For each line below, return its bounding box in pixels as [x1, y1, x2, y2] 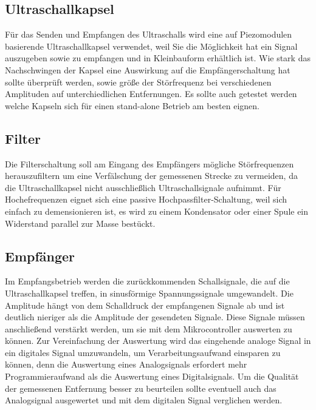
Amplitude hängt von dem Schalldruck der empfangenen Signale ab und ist [5, 298, 285, 311]
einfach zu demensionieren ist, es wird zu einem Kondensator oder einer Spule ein [5, 204, 309, 217]
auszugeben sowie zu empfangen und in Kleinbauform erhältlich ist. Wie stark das [5, 52, 311, 64]
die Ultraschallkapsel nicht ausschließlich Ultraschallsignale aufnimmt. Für [5, 181, 281, 193]
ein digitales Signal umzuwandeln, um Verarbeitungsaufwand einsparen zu [5, 346, 281, 358]
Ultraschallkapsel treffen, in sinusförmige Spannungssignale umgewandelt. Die [5, 286, 294, 299]
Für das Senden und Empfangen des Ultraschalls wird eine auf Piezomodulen [5, 28, 292, 41]
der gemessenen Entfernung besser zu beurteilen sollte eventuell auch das [5, 381, 276, 394]
